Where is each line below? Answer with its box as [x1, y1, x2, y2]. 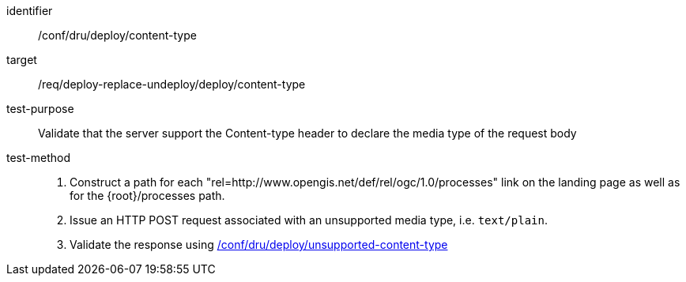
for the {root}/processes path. [70, 189, 225, 202]
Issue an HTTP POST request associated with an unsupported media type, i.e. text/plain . [70, 213, 548, 227]
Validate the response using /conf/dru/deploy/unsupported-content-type [70, 238, 448, 251]
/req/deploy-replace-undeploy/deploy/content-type [38, 77, 306, 91]
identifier [6, 4, 53, 17]
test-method [6, 151, 70, 164]
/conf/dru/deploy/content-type [38, 28, 197, 42]
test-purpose [6, 102, 74, 115]
